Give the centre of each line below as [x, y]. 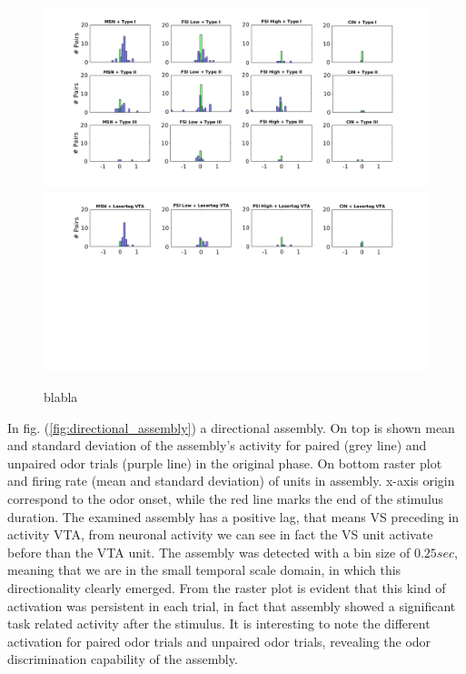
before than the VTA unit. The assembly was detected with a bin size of [209, 552]
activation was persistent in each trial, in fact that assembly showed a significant [232, 605]
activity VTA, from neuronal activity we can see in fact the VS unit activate [220, 534]
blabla [61, 397]
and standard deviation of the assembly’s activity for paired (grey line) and [217, 445]
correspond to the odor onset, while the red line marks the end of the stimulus [226, 498]
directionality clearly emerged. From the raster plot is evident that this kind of [227, 587]
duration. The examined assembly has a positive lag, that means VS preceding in [233, 516]
